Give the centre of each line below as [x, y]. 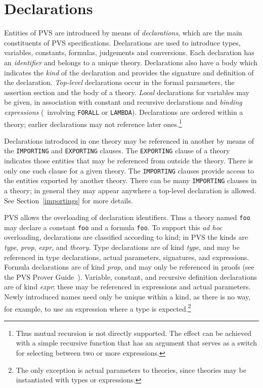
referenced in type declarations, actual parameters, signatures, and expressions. [127, 257]
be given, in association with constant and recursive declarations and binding [123, 102]
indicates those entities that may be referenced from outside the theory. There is [129, 161]
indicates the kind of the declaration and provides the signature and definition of [129, 72]
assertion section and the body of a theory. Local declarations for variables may [127, 92]
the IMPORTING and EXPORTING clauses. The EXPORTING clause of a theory [117, 150]
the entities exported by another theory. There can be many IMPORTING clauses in [130, 180]
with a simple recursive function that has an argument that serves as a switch [137, 343]
